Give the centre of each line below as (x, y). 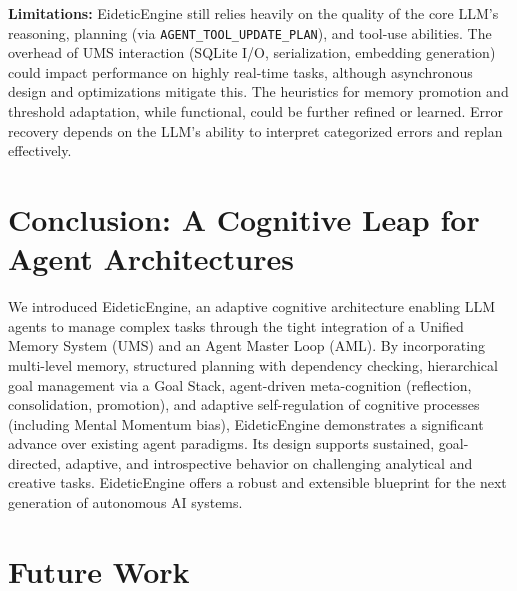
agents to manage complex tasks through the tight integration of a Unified (236, 325)
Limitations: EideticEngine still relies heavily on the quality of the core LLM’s (253, 13)
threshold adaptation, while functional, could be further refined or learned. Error (256, 111)
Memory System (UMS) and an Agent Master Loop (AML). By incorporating (246, 345)
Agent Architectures (151, 258)
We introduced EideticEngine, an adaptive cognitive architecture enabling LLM (252, 306)
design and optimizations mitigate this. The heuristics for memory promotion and (258, 91)
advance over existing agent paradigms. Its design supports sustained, (221, 443)
